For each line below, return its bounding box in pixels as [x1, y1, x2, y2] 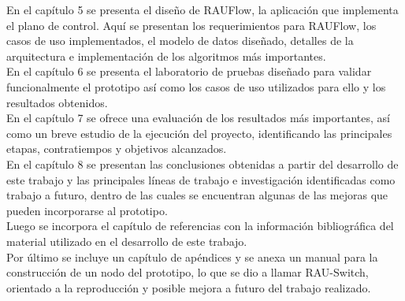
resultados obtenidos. [6, 94, 108, 110]
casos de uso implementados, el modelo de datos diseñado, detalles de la [6, 32, 354, 49]
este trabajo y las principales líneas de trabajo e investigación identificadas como [6, 171, 396, 188]
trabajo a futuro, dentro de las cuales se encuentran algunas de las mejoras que [6, 187, 388, 203]
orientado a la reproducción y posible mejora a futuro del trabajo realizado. [6, 279, 371, 295]
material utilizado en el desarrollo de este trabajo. [6, 232, 247, 249]
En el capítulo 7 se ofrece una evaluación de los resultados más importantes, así [6, 110, 390, 126]
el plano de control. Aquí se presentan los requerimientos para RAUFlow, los [6, 17, 377, 33]
